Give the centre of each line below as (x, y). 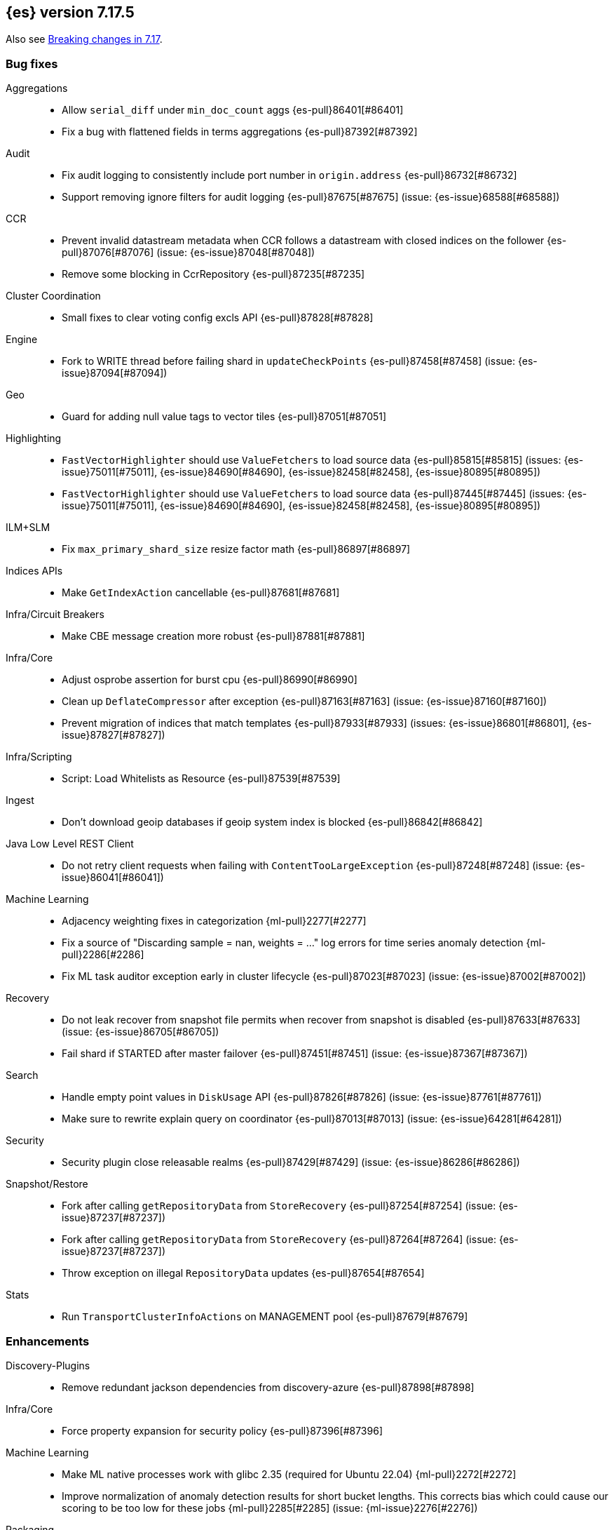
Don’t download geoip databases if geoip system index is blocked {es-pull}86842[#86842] (272, 822)
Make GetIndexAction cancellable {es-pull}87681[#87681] (201, 593)
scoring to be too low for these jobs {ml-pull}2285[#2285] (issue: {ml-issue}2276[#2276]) (270, 1508)
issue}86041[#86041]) (113, 878)
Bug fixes (32, 63)
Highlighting (34, 438)
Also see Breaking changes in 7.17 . (84, 39)
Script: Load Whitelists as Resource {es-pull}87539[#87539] (201, 779)
